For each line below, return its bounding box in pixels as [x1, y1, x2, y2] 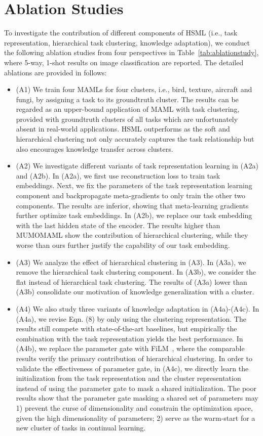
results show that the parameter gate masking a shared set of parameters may [16, 393, 258, 403]
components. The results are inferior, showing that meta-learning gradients [16, 200, 249, 210]
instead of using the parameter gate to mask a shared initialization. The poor [16, 382, 256, 393]
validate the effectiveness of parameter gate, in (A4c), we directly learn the [16, 363, 249, 373]
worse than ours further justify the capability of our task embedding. [16, 240, 230, 250]
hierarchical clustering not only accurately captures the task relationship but [16, 134, 254, 144]
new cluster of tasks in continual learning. [16, 422, 146, 433]
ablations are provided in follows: [4, 67, 107, 77]
